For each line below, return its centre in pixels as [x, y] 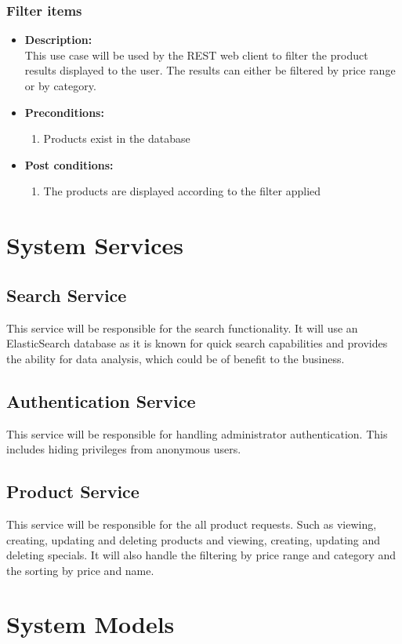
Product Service [73, 491]
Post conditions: [69, 164]
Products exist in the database [117, 138]
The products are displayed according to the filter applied [182, 191]
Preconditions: [64, 112]
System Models [91, 624]
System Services [95, 245]
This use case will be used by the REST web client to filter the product [196, 55]
